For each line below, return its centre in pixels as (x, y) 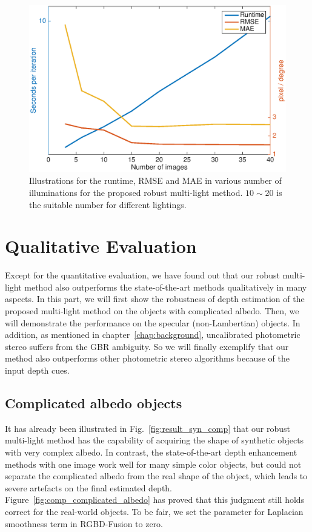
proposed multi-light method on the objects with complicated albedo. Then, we (152, 311)
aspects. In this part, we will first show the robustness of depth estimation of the (155, 299)
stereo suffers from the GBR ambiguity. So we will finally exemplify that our (147, 346)
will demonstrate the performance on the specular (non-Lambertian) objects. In (153, 322)
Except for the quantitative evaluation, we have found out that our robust (142, 275)
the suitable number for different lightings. (108, 204)
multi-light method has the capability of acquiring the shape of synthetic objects (154, 440)
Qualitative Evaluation (101, 246)
